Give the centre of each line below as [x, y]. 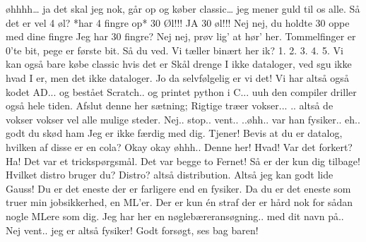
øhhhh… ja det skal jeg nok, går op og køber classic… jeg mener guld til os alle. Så [183, 8]
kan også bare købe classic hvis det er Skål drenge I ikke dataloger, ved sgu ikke [179, 64]
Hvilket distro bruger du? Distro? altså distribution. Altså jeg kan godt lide [170, 175]
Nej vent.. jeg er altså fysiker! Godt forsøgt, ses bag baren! [132, 230]
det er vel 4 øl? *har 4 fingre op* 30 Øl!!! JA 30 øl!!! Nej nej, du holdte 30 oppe [178, 22]
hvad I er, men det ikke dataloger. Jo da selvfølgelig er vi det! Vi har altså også [177, 77]
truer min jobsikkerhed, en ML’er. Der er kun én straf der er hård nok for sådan [179, 202]
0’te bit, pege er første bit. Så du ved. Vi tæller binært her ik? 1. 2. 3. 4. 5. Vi [175, 50]
